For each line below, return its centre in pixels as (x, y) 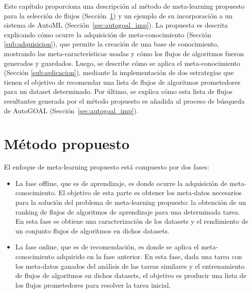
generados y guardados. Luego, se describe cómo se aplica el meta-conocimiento (122, 63)
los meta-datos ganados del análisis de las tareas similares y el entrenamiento (130, 266)
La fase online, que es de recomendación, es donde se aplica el (107, 247)
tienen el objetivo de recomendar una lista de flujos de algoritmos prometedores (122, 82)
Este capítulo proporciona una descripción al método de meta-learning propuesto (124, 6)
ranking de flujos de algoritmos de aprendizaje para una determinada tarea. (128, 211)
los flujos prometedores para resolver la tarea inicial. (93, 285)
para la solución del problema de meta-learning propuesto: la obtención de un (131, 202)
